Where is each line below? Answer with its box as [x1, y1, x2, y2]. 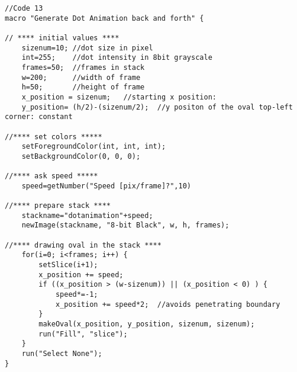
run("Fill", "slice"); [38, 329, 128, 338]
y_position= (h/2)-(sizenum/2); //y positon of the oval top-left [21, 102, 293, 111]
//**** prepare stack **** [5, 201, 111, 210]
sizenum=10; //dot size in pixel [21, 43, 153, 52]
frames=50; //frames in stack [21, 63, 145, 72]
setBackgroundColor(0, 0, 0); [21, 152, 141, 161]
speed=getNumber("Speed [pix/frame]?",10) [21, 181, 191, 190]
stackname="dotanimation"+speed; [21, 211, 153, 220]
